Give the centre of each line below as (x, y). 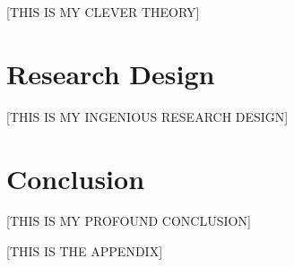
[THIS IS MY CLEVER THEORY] (103, 12)
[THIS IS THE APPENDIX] (85, 251)
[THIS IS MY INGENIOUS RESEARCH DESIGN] (147, 116)
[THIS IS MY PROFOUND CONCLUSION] (129, 221)
